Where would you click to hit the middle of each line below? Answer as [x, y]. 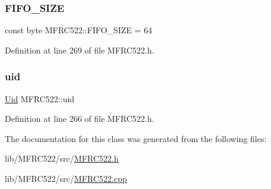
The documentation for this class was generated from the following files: [136, 138]
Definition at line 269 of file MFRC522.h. [80, 50]
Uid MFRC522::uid [40, 98]
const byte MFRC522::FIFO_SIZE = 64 [78, 30]
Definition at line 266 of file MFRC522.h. [80, 119]
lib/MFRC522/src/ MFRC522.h [62, 158]
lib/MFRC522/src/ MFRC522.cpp [66, 178]
